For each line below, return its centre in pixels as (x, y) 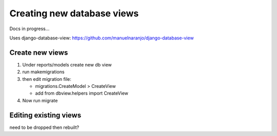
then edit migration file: (47, 79)
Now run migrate (40, 100)
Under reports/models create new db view (67, 64)
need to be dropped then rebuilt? (44, 127)
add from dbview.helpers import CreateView (82, 93)
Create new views (39, 52)
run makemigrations (43, 72)
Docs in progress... (29, 29)
